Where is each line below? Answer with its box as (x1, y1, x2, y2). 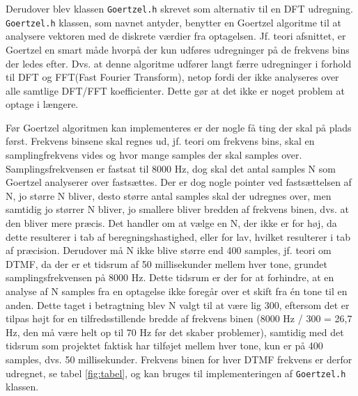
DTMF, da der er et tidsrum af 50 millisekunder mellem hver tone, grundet (6, 256, 327, 271)
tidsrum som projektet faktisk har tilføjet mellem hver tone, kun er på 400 (6, 338, 323, 353)
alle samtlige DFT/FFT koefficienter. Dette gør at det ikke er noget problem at (6, 83, 345, 97)
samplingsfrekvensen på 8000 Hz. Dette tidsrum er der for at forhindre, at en (6, 270, 334, 285)
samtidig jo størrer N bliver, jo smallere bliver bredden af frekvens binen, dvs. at (6, 202, 350, 216)
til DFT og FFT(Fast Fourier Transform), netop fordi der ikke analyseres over (6, 70, 339, 84)
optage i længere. (6, 97, 79, 111)
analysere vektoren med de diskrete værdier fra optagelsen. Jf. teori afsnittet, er (6, 29, 346, 43)
